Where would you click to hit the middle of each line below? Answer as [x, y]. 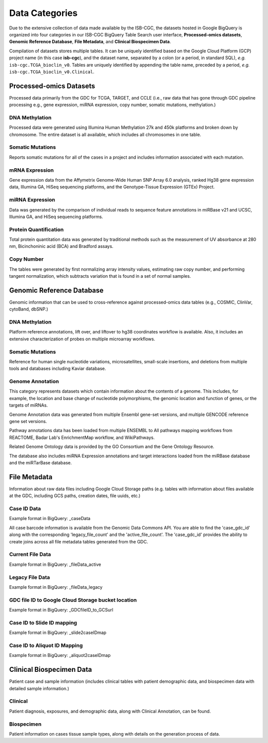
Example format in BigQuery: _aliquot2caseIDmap [60, 655]
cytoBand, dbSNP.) [29, 309]
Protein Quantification [36, 229]
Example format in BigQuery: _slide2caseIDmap [58, 633]
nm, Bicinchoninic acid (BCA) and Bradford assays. [61, 246]
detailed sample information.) [39, 688]
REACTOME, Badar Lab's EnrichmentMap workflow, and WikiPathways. [82, 437]
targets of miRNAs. [29, 405]
